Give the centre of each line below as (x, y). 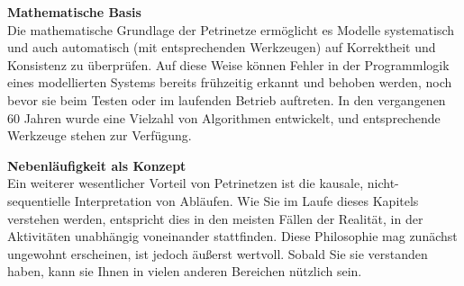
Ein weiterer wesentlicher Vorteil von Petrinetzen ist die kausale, (186, 183)
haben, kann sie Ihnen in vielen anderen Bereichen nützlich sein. (185, 271)
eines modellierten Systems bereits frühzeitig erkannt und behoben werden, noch (230, 82)
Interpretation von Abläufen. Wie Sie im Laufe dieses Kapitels (246, 200)
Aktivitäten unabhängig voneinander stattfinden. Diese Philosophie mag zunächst (232, 236)
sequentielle (39, 200)
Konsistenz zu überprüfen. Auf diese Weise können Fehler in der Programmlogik (228, 64)
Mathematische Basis (74, 12)
